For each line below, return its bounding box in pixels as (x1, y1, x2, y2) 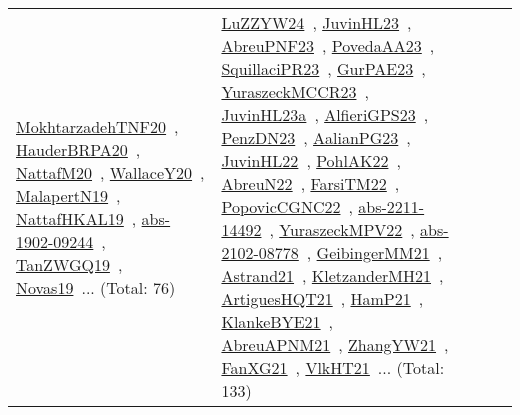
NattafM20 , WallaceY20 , (16, 160, 205, 184)
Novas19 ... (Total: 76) (16, 275, 176, 299)
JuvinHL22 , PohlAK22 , (221, 149, 401, 172)
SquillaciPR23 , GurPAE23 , (221, 57, 426, 80)
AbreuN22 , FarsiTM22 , (221, 172, 400, 195)
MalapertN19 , (16, 183, 121, 207)
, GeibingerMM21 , (306, 241, 443, 264)
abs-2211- (358, 195, 425, 218)
